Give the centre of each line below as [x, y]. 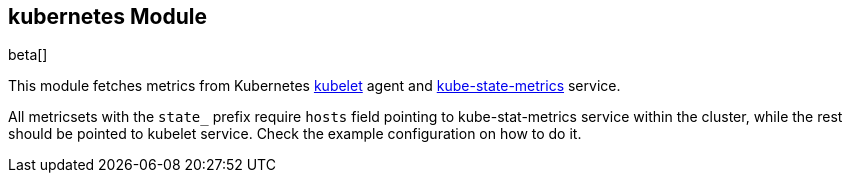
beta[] [28, 55]
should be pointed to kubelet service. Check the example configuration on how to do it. [295, 134]
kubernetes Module [107, 16]
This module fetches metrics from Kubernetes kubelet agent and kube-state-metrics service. [314, 86]
